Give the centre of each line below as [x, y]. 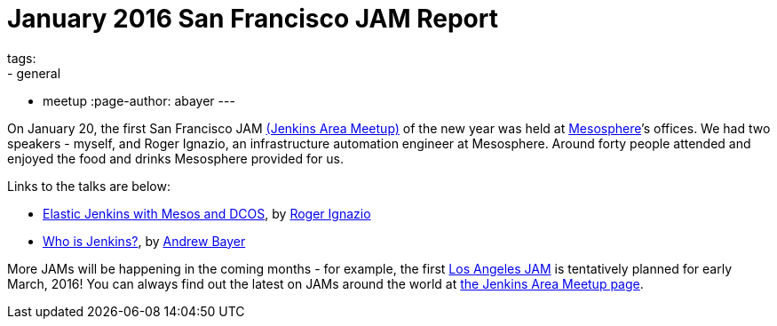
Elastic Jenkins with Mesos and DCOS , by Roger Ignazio [207, 213]
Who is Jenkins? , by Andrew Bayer [144, 241]
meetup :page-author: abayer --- [139, 100]
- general [34, 73]
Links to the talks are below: [89, 186]
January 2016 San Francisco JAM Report [253, 19]
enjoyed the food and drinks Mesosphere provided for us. [175, 158]
